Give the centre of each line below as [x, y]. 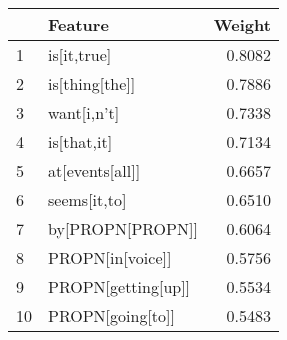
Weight [242, 24]
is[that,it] [80, 141]
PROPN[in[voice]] [110, 257]
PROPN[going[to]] [111, 315]
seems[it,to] [87, 199]
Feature [78, 24]
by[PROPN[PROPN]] [123, 228]
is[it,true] [80, 54]
